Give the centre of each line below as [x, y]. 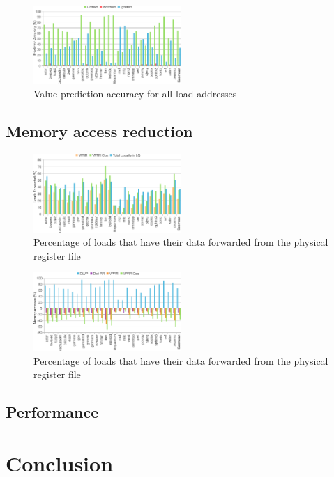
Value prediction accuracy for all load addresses [135, 94]
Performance [52, 412]
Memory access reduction [99, 131]
